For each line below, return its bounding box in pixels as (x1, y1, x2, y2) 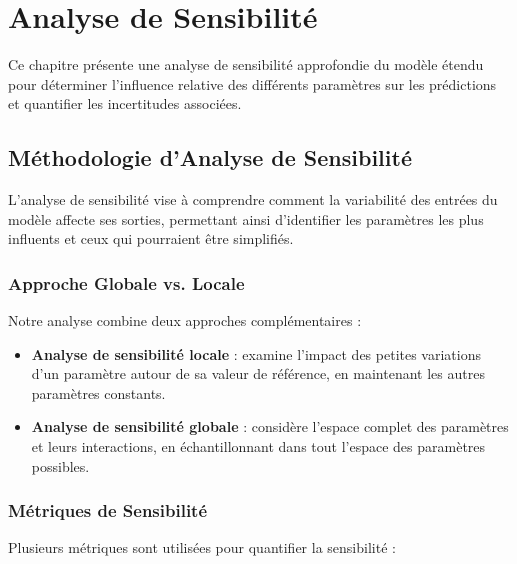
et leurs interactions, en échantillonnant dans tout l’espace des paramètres (31, 436, 486, 457)
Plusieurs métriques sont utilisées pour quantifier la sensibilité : (8, 537, 396, 558)
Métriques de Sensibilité (8, 498, 208, 523)
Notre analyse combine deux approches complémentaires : (8, 310, 362, 331)
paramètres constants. (31, 382, 166, 403)
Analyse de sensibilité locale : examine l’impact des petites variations (31, 343, 481, 364)
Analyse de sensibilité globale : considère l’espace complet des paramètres (31, 416, 509, 437)
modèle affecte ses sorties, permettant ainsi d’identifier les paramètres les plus (8, 208, 484, 229)
